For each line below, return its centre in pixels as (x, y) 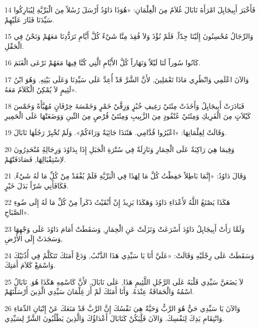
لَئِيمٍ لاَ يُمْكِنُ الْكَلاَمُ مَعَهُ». (41, 89)
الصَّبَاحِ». (17, 212)
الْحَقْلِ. (14, 46)
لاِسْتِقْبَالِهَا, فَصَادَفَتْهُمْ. (35, 159)
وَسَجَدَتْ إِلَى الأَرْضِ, (34, 239)
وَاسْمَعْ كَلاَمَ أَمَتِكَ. (30, 265)
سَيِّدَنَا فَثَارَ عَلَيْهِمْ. (29, 19)
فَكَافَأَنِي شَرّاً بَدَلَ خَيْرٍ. (37, 185)
